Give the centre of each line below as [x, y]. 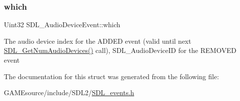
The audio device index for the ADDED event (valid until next [98, 41]
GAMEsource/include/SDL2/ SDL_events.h [69, 93]
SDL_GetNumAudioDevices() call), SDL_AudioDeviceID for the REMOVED [120, 50]
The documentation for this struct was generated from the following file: [111, 76]
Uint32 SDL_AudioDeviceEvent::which [62, 25]
